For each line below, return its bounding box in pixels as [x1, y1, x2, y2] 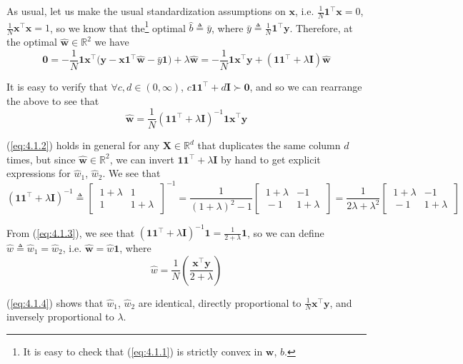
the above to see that [6, 93, 99, 108]
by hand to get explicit [221, 151, 321, 166]
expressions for [6, 166, 71, 181]
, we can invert [109, 151, 174, 166]
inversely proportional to [6, 309, 114, 324]
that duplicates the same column [197, 138, 341, 153]
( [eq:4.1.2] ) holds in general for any [6, 138, 160, 153]
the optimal [6, 34, 57, 49]
